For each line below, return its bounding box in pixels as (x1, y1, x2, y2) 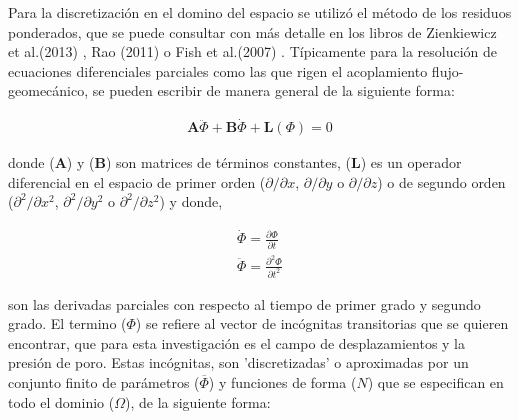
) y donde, (159, 191, 223, 212)
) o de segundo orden (377, 171, 506, 192)
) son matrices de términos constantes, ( (105, 152, 351, 173)
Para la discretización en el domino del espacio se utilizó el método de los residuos (8, 2, 512, 22)
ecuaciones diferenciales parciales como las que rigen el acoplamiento (8, 60, 428, 81)
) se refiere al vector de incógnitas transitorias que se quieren (135, 313, 509, 334)
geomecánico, (8, 80, 89, 101)
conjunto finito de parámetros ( (8, 371, 200, 392)
